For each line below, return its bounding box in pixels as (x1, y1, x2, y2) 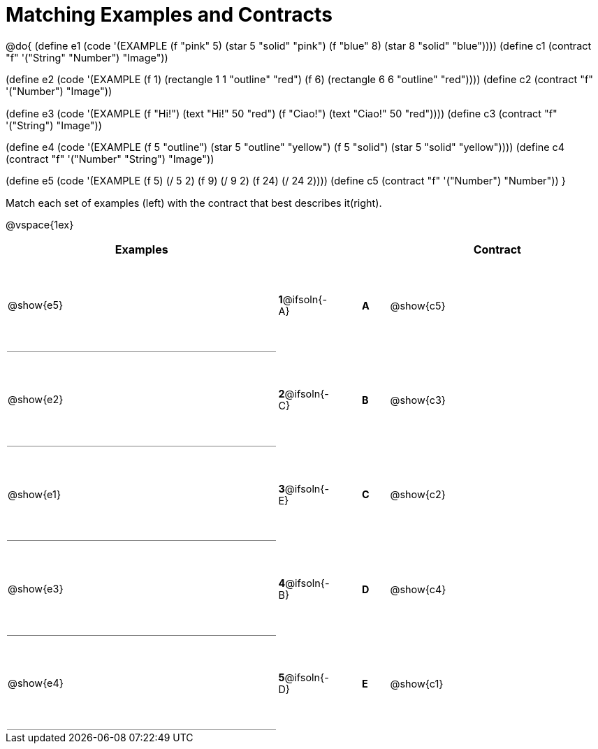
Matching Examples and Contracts (6, 3, 333, 27)
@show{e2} (8, 393, 64, 406)
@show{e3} (8, 583, 64, 595)
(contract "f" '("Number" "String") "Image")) (6, 152, 214, 165)
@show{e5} (8, 299, 64, 312)
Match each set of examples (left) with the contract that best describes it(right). (6, 196, 382, 209)
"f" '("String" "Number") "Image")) (6, 51, 168, 64)
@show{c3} (390, 393, 446, 406)
